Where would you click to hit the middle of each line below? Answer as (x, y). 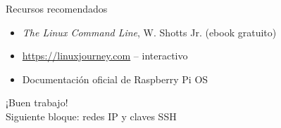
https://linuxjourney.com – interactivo (105, 56)
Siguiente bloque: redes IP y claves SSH (91, 116)
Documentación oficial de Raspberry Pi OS (115, 79)
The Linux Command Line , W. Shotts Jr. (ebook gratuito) (149, 32)
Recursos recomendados (57, 8)
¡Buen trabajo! (37, 102)
